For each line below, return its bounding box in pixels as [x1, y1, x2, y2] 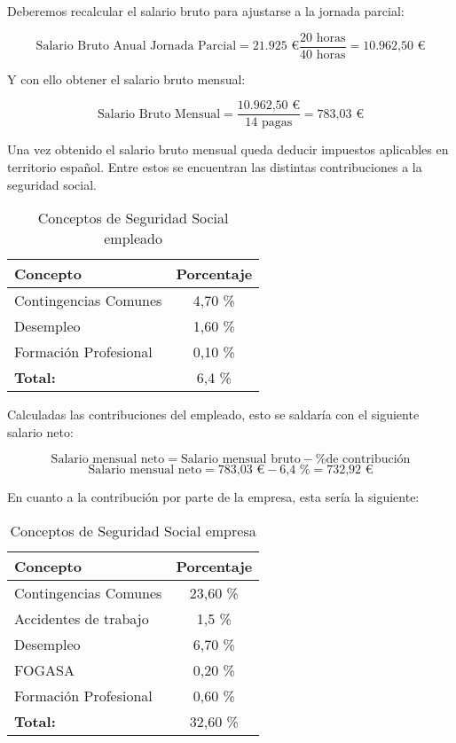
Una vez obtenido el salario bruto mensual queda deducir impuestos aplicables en [7, 140, 449, 159]
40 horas [300, 48, 346, 61]
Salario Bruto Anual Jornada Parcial [35, 40, 237, 53]
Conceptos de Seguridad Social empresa [10, 520, 256, 541]
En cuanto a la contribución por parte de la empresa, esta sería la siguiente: [7, 488, 420, 506]
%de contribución [315, 453, 411, 466]
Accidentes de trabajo [14, 607, 149, 629]
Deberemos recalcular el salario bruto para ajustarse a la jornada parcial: [7, 2, 405, 20]
